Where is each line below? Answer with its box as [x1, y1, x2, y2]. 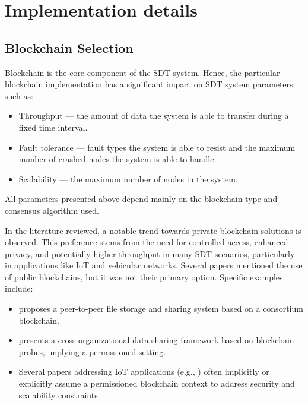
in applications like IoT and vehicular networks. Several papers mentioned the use [5, 259, 303, 271]
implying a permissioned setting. [47, 345, 166, 357]
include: [5, 282, 33, 295]
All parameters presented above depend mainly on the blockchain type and [5, 192, 278, 205]
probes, [18, 345, 45, 357]
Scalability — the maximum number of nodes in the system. [18, 172, 238, 185]
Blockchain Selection [5, 38, 134, 56]
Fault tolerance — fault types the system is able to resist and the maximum [18, 141, 296, 153]
